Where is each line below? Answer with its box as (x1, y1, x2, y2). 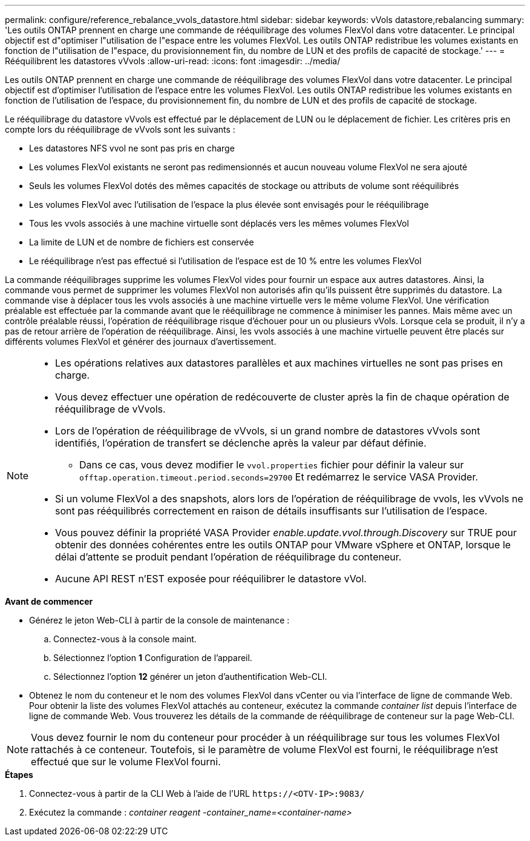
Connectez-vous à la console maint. (53, 634, 197, 644)
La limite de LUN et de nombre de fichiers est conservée (29, 237, 254, 247)
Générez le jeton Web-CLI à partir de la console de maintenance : (29, 615, 290, 625)
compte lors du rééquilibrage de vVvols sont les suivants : (5, 124, 235, 135)
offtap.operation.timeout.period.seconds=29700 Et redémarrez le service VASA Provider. (79, 471, 479, 483)
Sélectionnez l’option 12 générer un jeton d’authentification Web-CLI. (53, 671, 327, 682)
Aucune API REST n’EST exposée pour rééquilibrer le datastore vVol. (55, 573, 367, 585)
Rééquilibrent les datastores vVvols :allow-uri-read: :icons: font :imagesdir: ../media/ (5, 56, 341, 66)
